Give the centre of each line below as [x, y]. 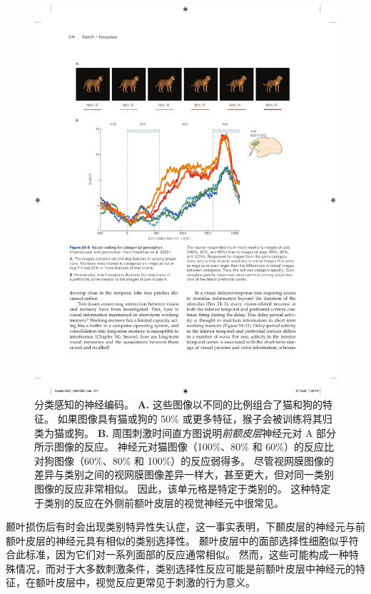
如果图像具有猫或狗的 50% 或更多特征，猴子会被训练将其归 [195, 418]
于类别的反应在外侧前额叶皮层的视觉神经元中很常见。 [159, 502]
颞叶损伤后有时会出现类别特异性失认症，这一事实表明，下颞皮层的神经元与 [181, 527]
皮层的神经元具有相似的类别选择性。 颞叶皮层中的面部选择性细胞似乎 [187, 540]
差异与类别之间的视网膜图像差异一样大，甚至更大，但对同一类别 [184, 474]
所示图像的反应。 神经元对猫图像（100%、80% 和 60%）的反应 [179, 447]
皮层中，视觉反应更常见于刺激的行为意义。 [155, 582]
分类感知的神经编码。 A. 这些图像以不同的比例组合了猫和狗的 [178, 404]
